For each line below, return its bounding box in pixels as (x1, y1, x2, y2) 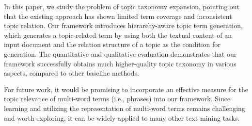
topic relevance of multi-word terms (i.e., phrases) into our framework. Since (4, 94, 231, 104)
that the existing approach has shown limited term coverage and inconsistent (4, 11, 232, 21)
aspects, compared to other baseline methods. (4, 68, 139, 78)
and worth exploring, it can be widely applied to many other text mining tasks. (4, 112, 240, 123)
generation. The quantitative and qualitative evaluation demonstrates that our (4, 48, 237, 59)
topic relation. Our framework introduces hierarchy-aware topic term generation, (4, 20, 243, 31)
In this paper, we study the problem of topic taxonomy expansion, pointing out (4, 1, 240, 11)
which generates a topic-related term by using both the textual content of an (4, 30, 232, 40)
